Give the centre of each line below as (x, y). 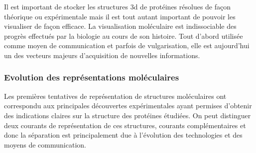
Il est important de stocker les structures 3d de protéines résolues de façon (118, 6)
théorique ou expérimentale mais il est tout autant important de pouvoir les (120, 16)
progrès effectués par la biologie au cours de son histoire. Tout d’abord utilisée (124, 36)
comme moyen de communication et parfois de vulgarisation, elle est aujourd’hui (127, 45)
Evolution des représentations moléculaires (92, 77)
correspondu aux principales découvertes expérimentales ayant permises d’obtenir (128, 106)
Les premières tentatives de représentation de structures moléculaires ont (115, 96)
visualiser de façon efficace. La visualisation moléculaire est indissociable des (120, 26)
